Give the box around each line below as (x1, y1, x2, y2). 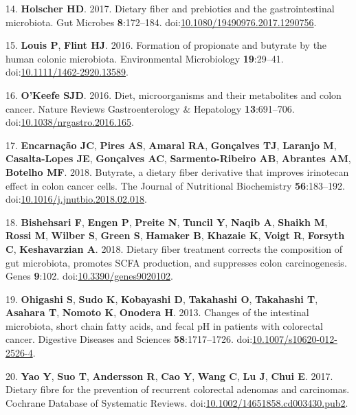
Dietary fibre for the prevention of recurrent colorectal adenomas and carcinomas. (5, 382, 350, 396)
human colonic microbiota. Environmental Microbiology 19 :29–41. (5, 51, 284, 65)
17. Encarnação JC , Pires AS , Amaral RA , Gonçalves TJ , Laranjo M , (5, 137, 337, 152)
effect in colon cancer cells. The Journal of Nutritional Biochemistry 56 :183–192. (5, 178, 345, 192)
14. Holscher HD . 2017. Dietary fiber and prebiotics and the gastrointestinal (5, 1, 335, 15)
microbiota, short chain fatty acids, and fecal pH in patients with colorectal (5, 318, 323, 333)
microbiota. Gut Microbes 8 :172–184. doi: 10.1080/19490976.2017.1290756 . (5, 14, 317, 29)
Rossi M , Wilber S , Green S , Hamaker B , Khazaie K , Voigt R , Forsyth (5, 228, 345, 243)
